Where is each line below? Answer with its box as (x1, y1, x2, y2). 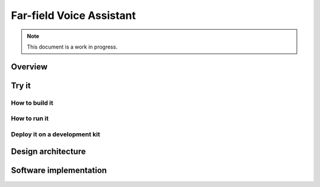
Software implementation (11, 166, 107, 176)
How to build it (11, 98, 53, 107)
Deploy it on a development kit (11, 130, 100, 138)
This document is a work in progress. (27, 43, 118, 50)
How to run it (11, 114, 49, 122)
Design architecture (11, 147, 86, 157)
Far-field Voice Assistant (11, 9, 136, 22)
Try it (11, 80, 31, 91)
